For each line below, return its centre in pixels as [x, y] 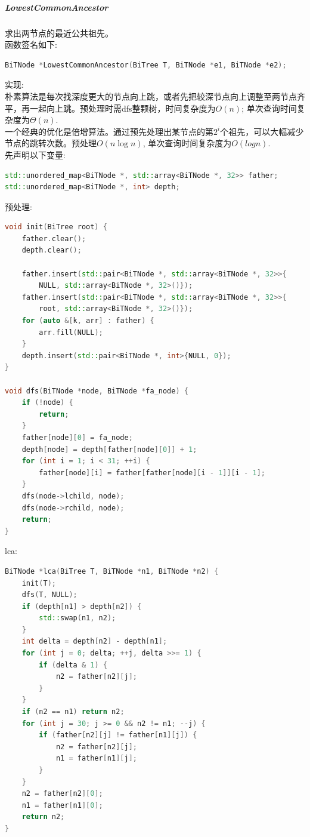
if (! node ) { [47, 403]
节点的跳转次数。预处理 [51, 143]
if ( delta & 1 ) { [73, 665]
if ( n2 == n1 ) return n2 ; [73, 712]
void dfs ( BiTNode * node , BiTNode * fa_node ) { [97, 391]
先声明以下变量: [35, 154]
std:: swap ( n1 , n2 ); [77, 618]
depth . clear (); [52, 250]
